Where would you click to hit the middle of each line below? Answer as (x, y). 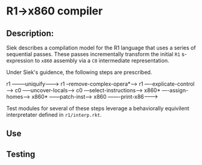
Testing (21, 154)
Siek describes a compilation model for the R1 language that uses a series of (101, 48)
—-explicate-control (169, 84)
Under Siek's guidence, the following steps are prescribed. (79, 72)
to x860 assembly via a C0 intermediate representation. (102, 61)
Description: (30, 33)
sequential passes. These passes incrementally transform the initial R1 (93, 54)
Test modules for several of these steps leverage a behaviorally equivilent (98, 108)
